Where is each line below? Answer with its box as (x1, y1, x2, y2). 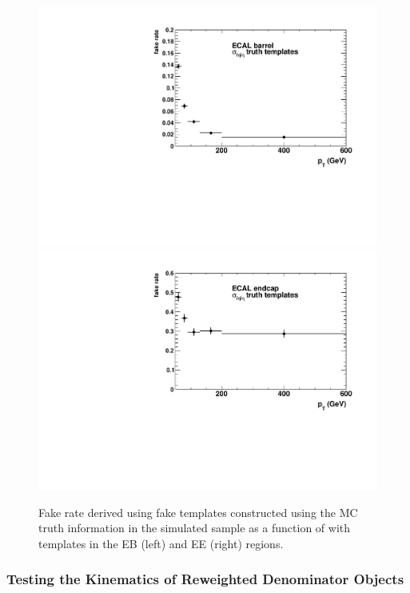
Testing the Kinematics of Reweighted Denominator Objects (6, 569, 404, 589)
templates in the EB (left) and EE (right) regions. (38, 535, 284, 551)
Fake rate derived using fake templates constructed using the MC (38, 503, 358, 520)
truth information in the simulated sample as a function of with (38, 519, 351, 536)
